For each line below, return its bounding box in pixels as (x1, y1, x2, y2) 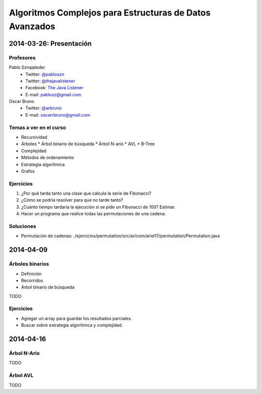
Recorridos (21, 277, 44, 283)
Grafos (21, 168, 35, 174)
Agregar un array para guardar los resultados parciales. (21, 315, 132, 321)
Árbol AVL (9, 372, 34, 379)
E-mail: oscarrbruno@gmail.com (25, 112, 90, 118)
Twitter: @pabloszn (25, 71, 65, 77)
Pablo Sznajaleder (9, 65, 46, 70)
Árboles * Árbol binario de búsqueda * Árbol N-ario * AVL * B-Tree (21, 141, 155, 147)
